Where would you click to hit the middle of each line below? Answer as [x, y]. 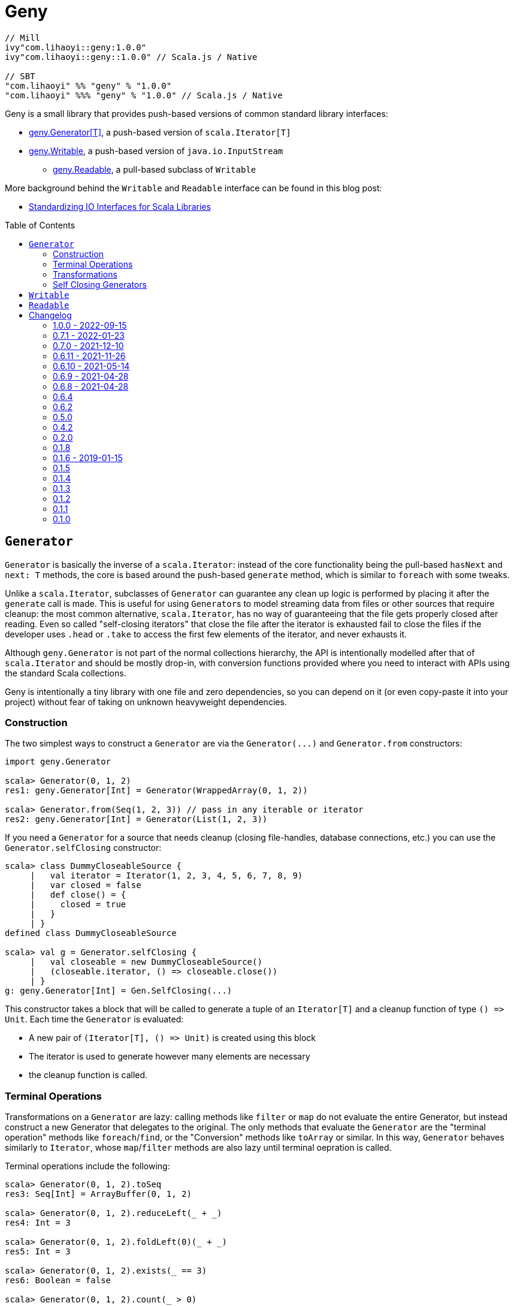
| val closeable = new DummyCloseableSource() [146, 962]
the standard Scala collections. [66, 673]
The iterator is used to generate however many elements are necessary [170, 1057]
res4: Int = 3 [38, 1223]
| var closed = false [86, 885]
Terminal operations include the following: [87, 1166]
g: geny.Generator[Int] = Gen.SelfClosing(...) [119, 991]
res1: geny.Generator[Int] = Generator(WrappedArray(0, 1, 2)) [156, 791]
